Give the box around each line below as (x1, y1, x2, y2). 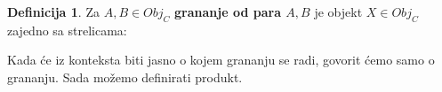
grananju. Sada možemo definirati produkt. (7, 67, 243, 86)
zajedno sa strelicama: (7, 20, 127, 39)
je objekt (314, 3, 363, 20)
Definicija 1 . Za (7, 3, 100, 20)
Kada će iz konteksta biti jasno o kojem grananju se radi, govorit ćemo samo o (7, 50, 435, 69)
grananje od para (174, 3, 281, 20)
